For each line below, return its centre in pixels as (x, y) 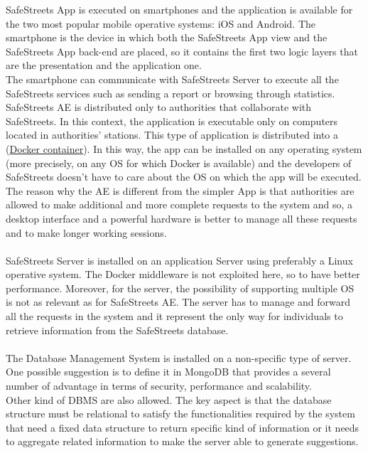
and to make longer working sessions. (86, 232)
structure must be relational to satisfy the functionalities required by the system (180, 414)
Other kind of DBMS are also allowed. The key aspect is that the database (169, 399)
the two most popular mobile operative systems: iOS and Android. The (161, 23)
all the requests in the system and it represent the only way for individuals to (174, 316)
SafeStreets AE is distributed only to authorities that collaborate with (159, 107)
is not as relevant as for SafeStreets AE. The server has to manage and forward (178, 302)
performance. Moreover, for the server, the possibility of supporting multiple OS (180, 288)
